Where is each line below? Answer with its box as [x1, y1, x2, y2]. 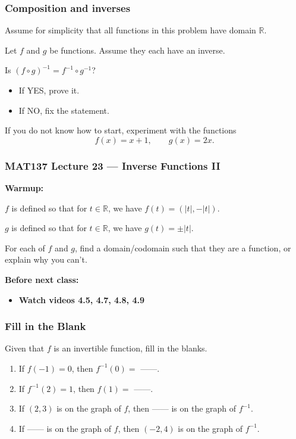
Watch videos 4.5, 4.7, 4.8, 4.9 [18, 293, 145, 306]
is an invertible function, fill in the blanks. [53, 342, 207, 354]
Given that [5, 342, 45, 354]
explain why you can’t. [5, 253, 87, 266]
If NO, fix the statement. [18, 104, 109, 116]
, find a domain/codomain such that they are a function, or [75, 241, 291, 254]
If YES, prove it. [18, 84, 80, 96]
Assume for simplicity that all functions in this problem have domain [5, 24, 256, 36]
